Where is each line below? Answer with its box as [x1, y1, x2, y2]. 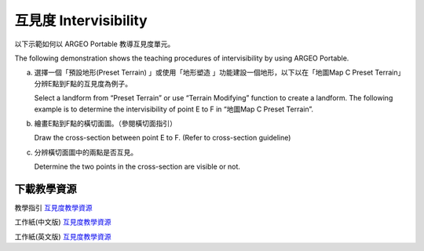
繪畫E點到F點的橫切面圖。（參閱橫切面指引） [34, 118, 177, 128]
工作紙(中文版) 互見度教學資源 [14, 217, 111, 227]
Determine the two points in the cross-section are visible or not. [34, 162, 241, 172]
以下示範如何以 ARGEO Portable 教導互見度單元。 [14, 39, 175, 49]
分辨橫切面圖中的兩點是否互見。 [34, 147, 137, 157]
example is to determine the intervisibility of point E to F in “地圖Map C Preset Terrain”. [34, 104, 314, 114]
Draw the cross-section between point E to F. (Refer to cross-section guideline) [34, 133, 291, 143]
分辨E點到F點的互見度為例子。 [34, 78, 133, 88]
